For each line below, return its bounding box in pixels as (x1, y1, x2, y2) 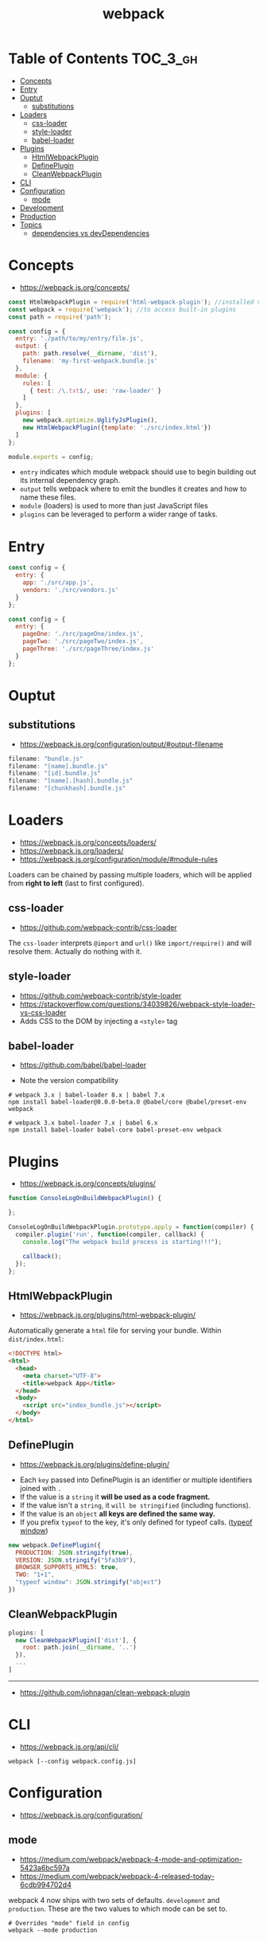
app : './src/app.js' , (22, 579, 94, 587)
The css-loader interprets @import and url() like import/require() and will (8, 938, 252, 947)
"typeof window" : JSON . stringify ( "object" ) (15, 1579, 161, 1587)
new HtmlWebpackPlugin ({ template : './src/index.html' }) (22, 423, 212, 431)
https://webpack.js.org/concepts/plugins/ (19, 1179, 157, 1188)
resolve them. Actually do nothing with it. (8, 946, 142, 956)
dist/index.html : (8, 1334, 64, 1344)
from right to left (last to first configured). (8, 878, 145, 888)
